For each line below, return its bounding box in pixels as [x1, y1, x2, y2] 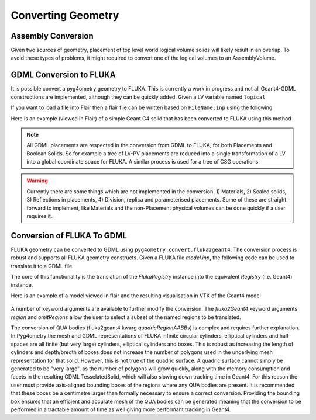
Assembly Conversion [11, 31, 94, 41]
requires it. [26, 213, 53, 220]
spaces [11, 341, 29, 348]
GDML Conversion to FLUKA [11, 70, 116, 80]
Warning [26, 177, 48, 184]
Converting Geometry [11, 9, 119, 22]
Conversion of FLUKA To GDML [11, 231, 127, 241]
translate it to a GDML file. [11, 262, 74, 269]
